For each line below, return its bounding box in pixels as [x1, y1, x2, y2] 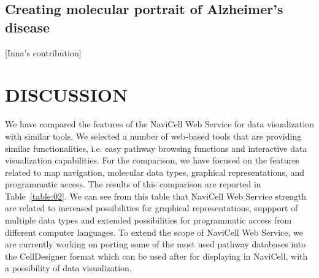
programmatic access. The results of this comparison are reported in [5, 178, 261, 190]
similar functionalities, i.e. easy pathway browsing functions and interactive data [5, 141, 307, 154]
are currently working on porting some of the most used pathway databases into [5, 238, 306, 250]
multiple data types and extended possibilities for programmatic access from [5, 214, 292, 227]
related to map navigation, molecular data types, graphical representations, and [5, 165, 305, 178]
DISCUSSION [5, 82, 128, 107]
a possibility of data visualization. [5, 261, 132, 274]
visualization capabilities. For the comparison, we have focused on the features [5, 154, 299, 167]
